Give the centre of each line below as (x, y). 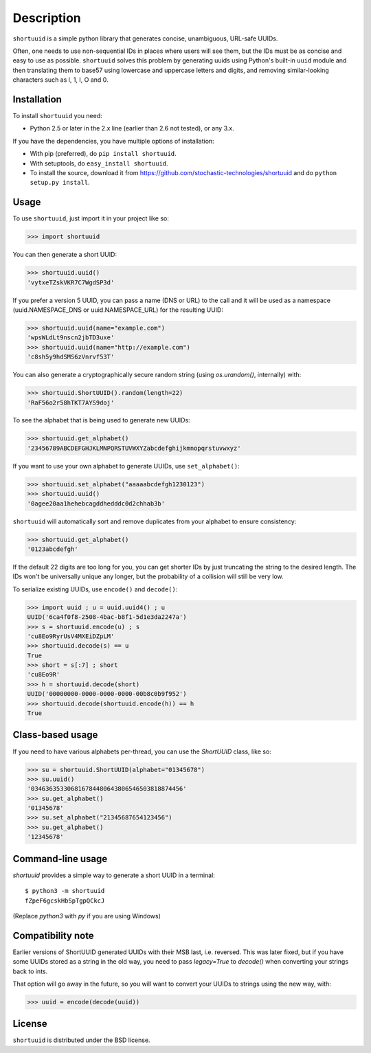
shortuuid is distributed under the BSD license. (81, 1040)
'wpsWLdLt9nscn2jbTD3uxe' (71, 338)
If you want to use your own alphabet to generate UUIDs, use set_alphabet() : (126, 466)
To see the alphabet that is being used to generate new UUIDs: (101, 420)
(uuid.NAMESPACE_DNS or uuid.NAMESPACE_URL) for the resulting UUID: (118, 310)
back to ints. (30, 971)
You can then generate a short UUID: (65, 255)
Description (47, 18)
